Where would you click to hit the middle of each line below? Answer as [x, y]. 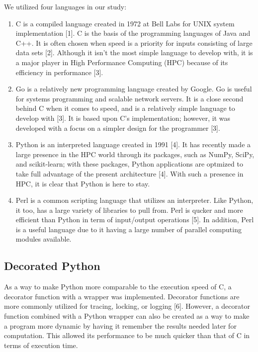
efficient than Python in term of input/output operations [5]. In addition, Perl [135, 220]
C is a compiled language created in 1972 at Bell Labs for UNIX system [125, 23]
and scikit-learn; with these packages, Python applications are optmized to [129, 164]
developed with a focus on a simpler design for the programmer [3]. [118, 128]
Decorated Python [52, 266]
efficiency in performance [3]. [59, 72]
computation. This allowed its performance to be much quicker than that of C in [127, 335]
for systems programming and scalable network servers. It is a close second [129, 98]
